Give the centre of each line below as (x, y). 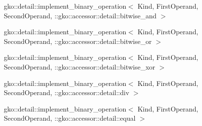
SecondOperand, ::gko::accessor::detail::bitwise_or (78, 41)
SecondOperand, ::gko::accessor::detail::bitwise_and (80, 15)
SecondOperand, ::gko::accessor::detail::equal (70, 118)
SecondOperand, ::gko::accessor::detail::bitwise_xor (80, 66)
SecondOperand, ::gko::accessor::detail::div (67, 92)
